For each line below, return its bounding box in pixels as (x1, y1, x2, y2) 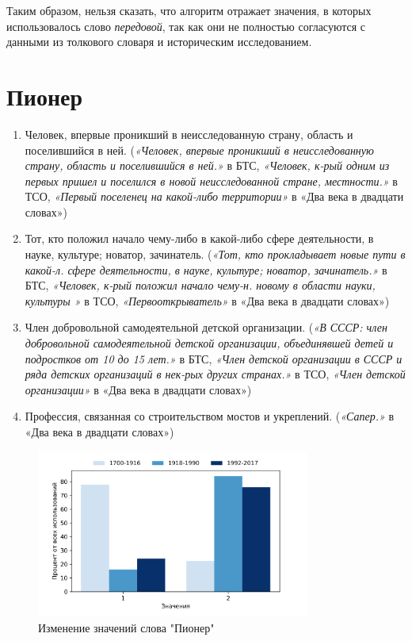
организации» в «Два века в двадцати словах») (25, 381, 252, 397)
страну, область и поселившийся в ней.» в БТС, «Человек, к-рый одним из (25, 157, 390, 174)
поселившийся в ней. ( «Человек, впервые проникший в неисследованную (25, 141, 374, 158)
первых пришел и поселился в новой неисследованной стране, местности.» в (25, 172, 398, 189)
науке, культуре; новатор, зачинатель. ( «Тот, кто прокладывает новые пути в (25, 246, 406, 263)
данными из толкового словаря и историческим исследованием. (6, 33, 312, 50)
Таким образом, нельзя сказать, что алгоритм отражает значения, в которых (6, 2, 372, 18)
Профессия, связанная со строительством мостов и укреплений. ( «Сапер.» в (25, 408, 395, 424)
